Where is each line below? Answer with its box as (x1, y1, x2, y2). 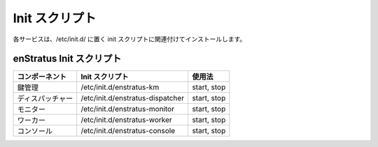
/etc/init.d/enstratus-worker (80, 115, 173, 125)
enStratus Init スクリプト (13, 53, 122, 65)
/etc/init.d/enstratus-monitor (80, 105, 175, 114)
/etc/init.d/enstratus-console (80, 126, 176, 136)
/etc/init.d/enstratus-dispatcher (80, 93, 185, 103)
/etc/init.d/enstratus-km (80, 82, 160, 92)
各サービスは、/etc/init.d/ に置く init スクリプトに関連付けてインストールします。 (13, 35, 246, 43)
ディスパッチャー (17, 94, 73, 104)
